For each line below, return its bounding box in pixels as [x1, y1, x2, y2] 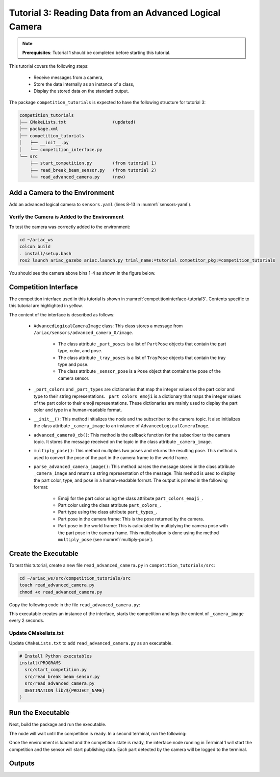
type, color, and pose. [58, 348, 102, 354]
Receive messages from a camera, [33, 74, 104, 80]
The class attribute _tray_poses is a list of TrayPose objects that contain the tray [58, 355, 226, 361]
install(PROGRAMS [19, 660, 61, 666]
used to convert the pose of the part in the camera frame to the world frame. [33, 454, 189, 461]
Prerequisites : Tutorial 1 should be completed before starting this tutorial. [22, 50, 171, 55]
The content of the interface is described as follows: [9, 311, 115, 317]
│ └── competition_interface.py [19, 147, 102, 152]
